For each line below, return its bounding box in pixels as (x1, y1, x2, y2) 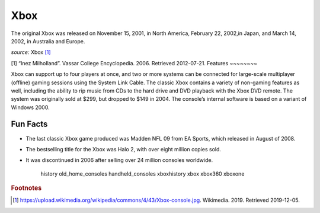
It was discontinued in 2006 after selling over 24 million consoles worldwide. (25, 157, 213, 164)
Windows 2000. (11, 104, 50, 111)
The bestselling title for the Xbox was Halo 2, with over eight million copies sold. (25, 145, 222, 152)
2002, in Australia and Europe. (11, 37, 85, 44)
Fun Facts (11, 119, 48, 129)
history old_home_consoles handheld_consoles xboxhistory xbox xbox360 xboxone (40, 170, 245, 177)
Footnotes (11, 184, 42, 192)
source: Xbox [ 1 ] (11, 49, 51, 56)
